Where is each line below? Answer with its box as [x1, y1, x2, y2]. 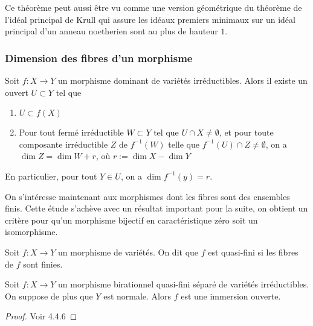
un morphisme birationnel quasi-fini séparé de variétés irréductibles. [58, 278, 309, 290]
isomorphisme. [5, 225, 58, 238]
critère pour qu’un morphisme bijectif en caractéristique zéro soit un [5, 213, 258, 226]
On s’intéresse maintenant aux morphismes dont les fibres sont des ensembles [5, 190, 290, 202]
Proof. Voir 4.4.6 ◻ [5, 310, 77, 322]
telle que [168, 137, 199, 150]
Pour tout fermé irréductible [19, 126, 124, 139]
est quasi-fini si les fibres [208, 245, 298, 258]
